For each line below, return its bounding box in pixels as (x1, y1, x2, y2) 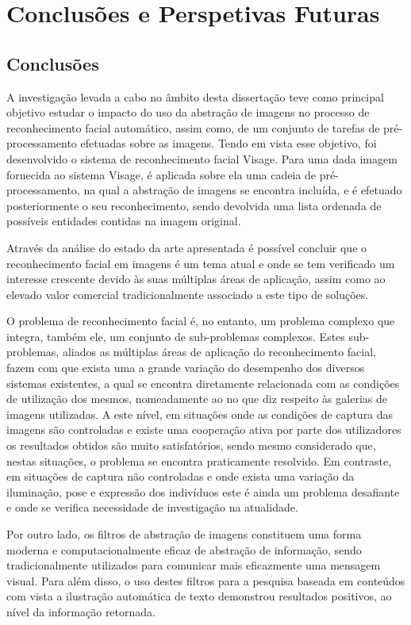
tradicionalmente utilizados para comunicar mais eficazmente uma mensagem (6, 557, 381, 573)
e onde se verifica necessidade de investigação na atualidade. (6, 499, 298, 516)
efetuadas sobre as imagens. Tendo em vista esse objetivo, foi (80, 135, 377, 151)
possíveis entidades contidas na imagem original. (6, 213, 241, 229)
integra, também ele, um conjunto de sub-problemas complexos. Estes (6, 328, 345, 344)
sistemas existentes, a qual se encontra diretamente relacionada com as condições (6, 374, 400, 391)
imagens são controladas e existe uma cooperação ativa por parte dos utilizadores (6, 421, 401, 438)
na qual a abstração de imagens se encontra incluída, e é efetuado (83, 182, 402, 198)
